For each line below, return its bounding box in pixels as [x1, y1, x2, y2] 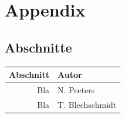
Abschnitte [5, 38, 72, 56]
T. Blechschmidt [58, 98, 117, 110]
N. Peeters [58, 83, 95, 96]
